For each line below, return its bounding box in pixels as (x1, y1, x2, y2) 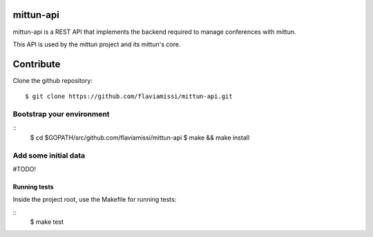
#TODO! (12, 164, 37, 173)
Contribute (12, 58, 61, 70)
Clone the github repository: (12, 76, 93, 84)
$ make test (30, 218, 64, 226)
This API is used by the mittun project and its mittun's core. (12, 40, 181, 48)
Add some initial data (12, 151, 86, 160)
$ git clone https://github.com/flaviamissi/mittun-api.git (25, 93, 233, 100)
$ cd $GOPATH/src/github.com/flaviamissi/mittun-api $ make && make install (30, 133, 250, 142)
